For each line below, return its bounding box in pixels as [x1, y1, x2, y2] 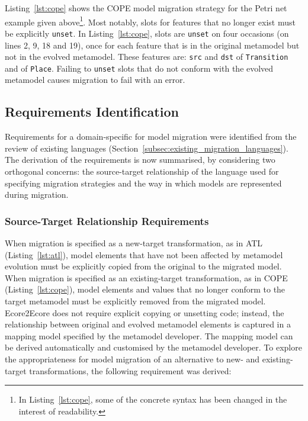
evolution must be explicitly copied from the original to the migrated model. [5, 260, 282, 272]
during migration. [5, 188, 69, 201]
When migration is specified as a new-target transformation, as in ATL [5, 236, 263, 249]
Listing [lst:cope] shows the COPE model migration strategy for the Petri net [5, 2, 287, 14]
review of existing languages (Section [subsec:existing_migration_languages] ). [5, 142, 288, 154]
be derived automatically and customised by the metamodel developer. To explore [5, 341, 302, 353]
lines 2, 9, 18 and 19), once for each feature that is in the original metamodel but [5, 38, 300, 51]
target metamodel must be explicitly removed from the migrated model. [5, 294, 266, 307]
